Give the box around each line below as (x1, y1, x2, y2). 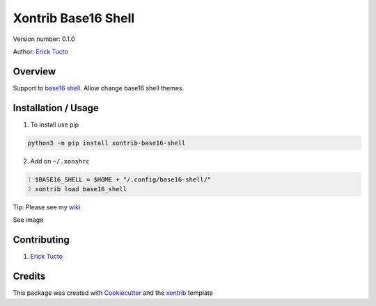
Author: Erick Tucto (13, 47, 69, 56)
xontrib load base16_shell (35, 185, 127, 193)
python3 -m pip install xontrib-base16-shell (27, 139, 186, 147)
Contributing (13, 234, 70, 246)
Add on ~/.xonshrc (30, 156, 90, 165)
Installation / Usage (13, 102, 99, 114)
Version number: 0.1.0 (13, 35, 76, 43)
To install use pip (30, 120, 79, 129)
